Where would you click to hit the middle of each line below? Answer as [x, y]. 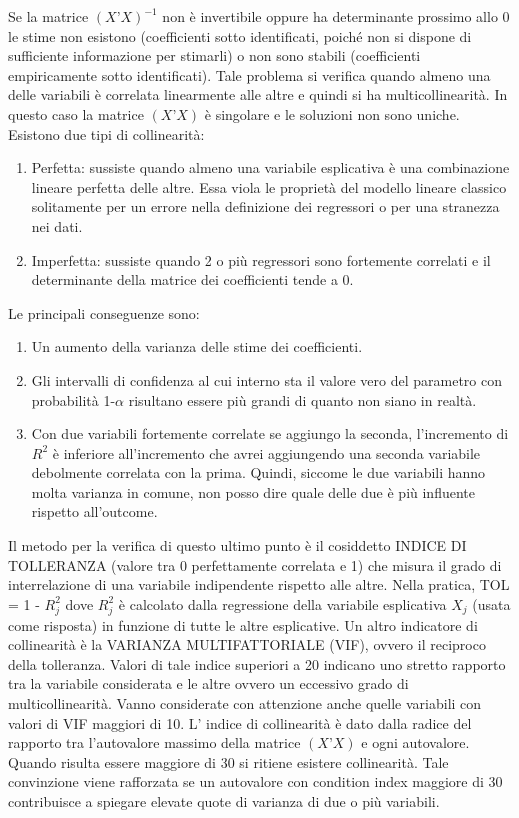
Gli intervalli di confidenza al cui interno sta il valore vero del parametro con [266, 379]
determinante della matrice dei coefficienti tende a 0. [192, 279]
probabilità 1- [73, 399]
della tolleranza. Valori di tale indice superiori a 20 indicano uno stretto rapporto [257, 663]
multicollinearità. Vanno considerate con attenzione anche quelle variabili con [245, 702]
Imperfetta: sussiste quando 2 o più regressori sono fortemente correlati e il [261, 259]
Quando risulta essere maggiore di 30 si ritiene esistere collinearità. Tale [228, 761]
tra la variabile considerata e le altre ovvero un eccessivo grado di [208, 683]
